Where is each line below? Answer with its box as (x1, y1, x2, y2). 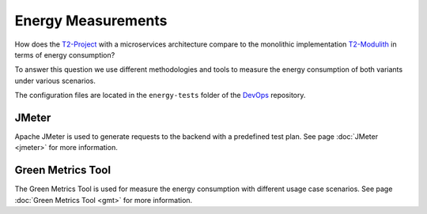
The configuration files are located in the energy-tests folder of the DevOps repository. (14, 91, 306, 100)
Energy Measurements (14, 12, 168, 29)
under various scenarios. (14, 76, 96, 85)
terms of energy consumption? (14, 50, 115, 59)
